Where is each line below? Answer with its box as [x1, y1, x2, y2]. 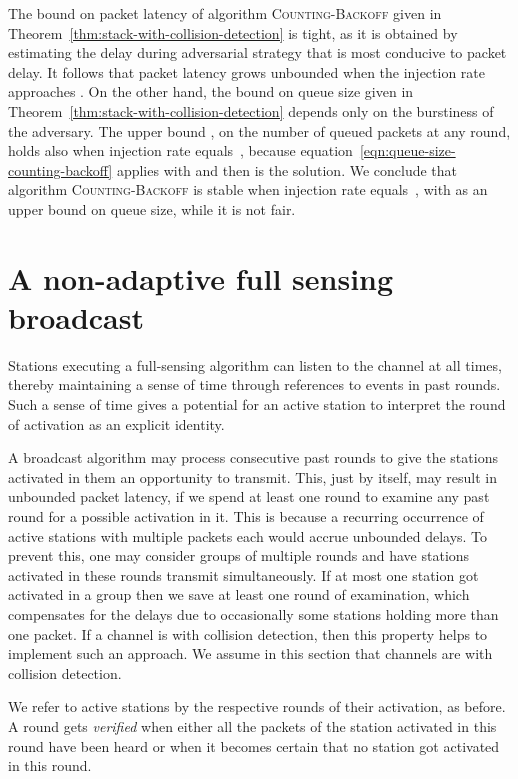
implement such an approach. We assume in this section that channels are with [8, 643, 493, 664]
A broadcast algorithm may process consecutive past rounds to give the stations [8, 447, 498, 468]
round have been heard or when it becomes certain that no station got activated [8, 735, 500, 756]
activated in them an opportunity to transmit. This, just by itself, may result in [8, 466, 497, 487]
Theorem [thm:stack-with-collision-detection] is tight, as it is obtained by [8, 22, 458, 43]
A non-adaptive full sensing [8, 257, 394, 298]
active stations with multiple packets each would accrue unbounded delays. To [8, 525, 488, 546]
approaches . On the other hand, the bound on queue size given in [8, 81, 414, 102]
